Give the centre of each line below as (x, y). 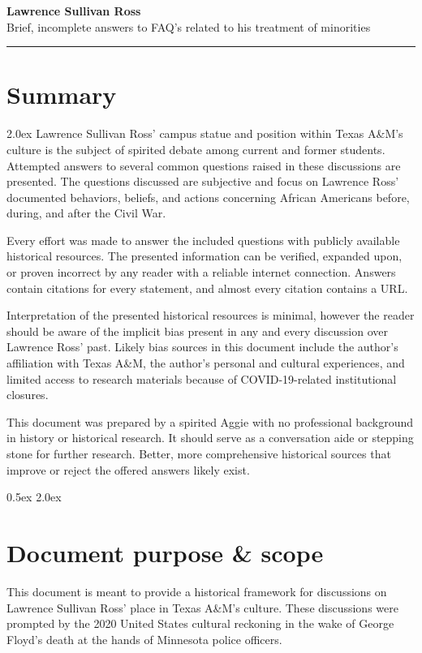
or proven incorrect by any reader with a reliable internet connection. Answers (201, 272)
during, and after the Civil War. (86, 213)
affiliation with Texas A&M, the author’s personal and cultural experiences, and (206, 363)
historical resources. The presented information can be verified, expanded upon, (205, 256)
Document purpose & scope (165, 552)
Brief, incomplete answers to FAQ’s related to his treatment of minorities (189, 26)
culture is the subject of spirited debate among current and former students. (196, 149)
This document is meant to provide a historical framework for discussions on (197, 591)
